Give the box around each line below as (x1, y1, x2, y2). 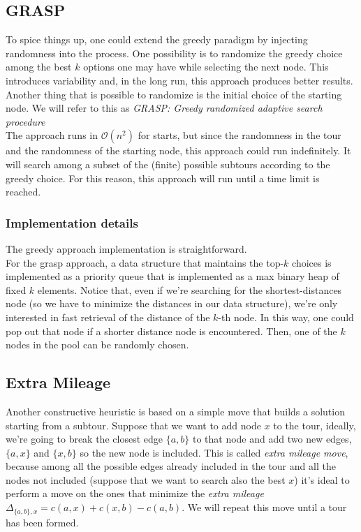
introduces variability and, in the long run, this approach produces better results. (6, 73, 353, 87)
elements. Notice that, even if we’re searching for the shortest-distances (37, 282, 342, 297)
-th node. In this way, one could (218, 309, 354, 324)
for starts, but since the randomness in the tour (138, 128, 341, 142)
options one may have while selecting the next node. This (83, 59, 329, 74)
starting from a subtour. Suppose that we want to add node (6, 418, 261, 432)
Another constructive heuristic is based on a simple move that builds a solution (6, 404, 345, 418)
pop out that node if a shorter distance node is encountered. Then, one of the (6, 323, 337, 338)
